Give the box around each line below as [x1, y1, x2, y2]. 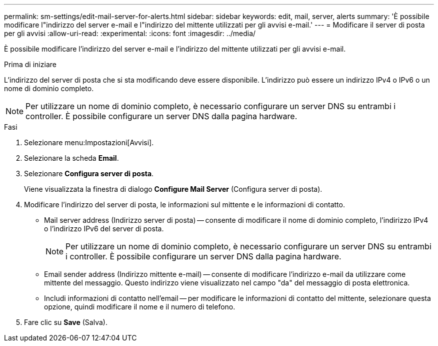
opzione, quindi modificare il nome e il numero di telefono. [44, 302, 235, 311]
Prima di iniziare [4, 60, 56, 69]
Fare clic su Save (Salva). [24, 318, 107, 326]
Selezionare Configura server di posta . [24, 169, 154, 178]
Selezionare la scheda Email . [24, 154, 119, 162]
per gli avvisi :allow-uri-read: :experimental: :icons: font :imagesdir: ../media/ [4, 29, 256, 38]
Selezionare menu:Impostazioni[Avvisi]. [24, 138, 154, 147]
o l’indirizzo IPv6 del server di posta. [44, 224, 164, 233]
